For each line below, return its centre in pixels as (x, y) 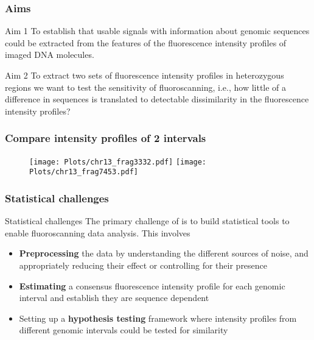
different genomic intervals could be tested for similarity (124, 330)
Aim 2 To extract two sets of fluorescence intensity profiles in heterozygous (145, 75)
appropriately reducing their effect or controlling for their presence (143, 265)
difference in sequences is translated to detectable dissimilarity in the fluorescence (157, 99)
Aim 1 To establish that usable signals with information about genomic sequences (157, 31)
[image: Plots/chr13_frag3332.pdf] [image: (118, 162)
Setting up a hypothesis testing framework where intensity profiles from (158, 318)
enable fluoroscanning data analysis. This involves (98, 232)
